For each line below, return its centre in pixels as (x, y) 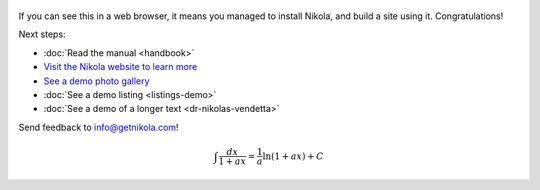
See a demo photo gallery (96, 81)
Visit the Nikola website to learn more (120, 67)
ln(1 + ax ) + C (293, 156)
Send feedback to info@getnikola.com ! (98, 127)
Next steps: (42, 34)
